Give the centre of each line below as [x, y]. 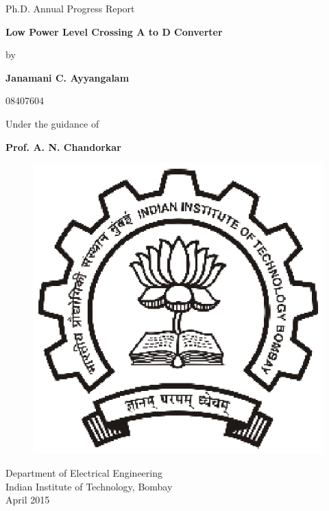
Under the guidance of [52, 123]
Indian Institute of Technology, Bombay [89, 486]
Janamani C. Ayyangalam [68, 77]
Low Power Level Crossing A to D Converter [114, 31]
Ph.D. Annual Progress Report [70, 8]
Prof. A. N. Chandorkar [63, 146]
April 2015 [28, 500]
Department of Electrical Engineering [84, 472]
